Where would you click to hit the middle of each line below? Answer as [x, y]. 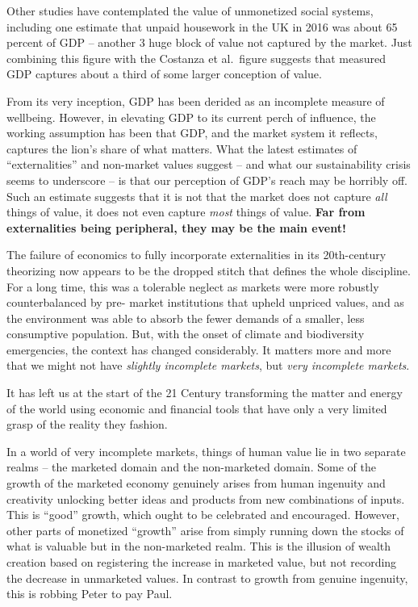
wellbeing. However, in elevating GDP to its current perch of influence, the [191, 117]
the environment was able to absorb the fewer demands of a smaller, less [186, 318]
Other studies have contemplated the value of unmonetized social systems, [190, 10]
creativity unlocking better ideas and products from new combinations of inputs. [206, 498]
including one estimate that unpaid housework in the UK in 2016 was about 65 [202, 26]
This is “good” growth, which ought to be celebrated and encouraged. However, [203, 515]
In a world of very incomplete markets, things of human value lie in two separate [206, 451]
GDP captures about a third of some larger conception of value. [164, 74]
